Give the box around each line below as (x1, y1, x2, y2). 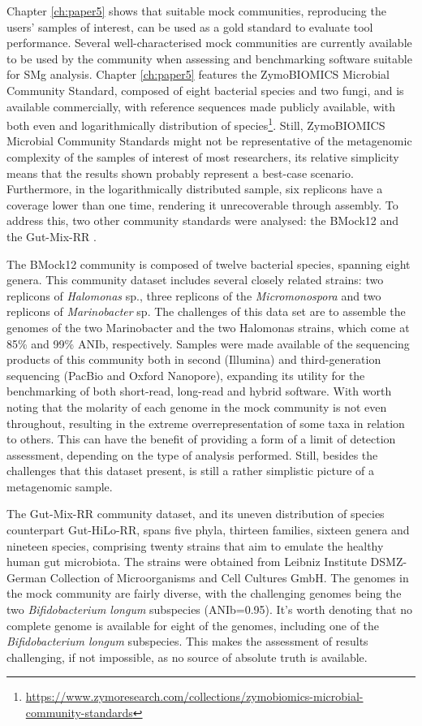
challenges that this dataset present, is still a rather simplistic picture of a (6, 462, 375, 479)
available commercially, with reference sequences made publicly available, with (6, 97, 395, 115)
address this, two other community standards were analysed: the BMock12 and (6, 212, 399, 229)
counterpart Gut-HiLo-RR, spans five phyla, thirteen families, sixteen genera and (6, 521, 410, 538)
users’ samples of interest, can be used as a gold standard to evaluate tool (6, 18, 373, 35)
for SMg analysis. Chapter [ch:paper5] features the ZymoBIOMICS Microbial (6, 66, 390, 83)
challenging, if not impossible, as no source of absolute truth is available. (6, 648, 368, 665)
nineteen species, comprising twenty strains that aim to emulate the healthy (6, 537, 384, 554)
